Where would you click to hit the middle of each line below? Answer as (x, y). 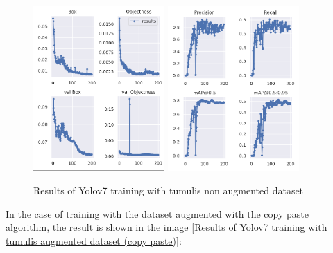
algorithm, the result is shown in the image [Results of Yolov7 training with (166, 227)
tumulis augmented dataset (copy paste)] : (94, 240)
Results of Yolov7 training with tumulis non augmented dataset (169, 190)
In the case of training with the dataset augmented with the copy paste (157, 213)
